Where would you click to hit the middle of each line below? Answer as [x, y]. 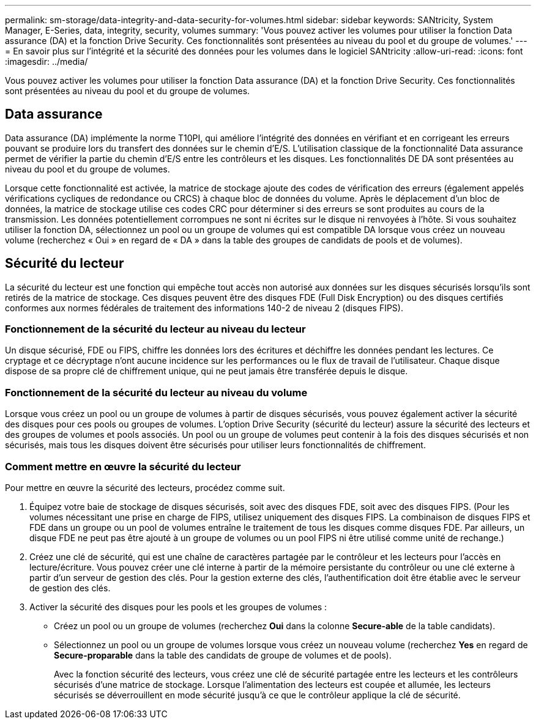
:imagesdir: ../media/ [47, 61]
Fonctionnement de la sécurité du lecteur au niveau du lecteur [155, 329]
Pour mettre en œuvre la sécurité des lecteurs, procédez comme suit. [145, 487]
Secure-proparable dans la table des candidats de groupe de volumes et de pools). [223, 655]
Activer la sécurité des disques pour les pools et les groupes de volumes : [178, 607]
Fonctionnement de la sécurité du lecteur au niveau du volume [156, 392]
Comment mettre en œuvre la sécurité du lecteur [123, 466]
